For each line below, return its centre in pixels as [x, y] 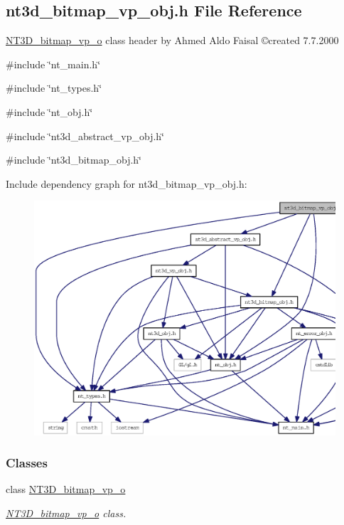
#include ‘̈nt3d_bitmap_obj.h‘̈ [74, 160]
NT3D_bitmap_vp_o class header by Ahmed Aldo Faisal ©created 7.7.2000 [172, 40]
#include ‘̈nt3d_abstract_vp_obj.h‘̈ [85, 136]
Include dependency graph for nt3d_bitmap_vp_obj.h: [127, 183]
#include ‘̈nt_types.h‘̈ [54, 88]
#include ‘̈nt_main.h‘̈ [53, 64]
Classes [27, 463]
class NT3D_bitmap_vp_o [66, 489]
